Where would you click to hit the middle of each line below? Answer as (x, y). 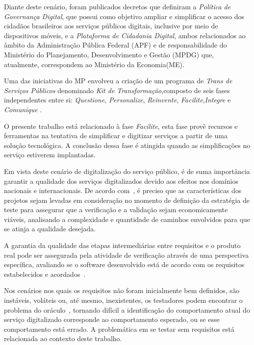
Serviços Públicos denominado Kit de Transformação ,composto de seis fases (117, 90)
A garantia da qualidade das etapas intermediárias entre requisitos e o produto (122, 245)
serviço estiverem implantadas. (50, 155)
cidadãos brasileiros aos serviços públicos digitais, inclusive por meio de (111, 26)
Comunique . (23, 109)
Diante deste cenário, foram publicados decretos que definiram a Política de (117, 6)
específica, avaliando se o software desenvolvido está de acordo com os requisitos (124, 264)
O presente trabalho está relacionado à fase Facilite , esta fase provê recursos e (121, 126)
